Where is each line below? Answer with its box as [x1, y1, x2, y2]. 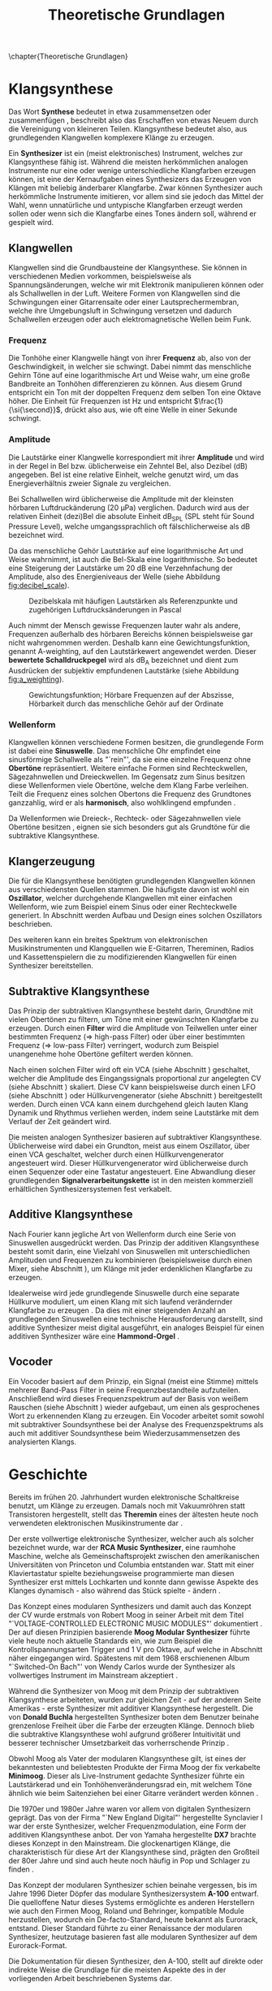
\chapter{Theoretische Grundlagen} [8, 51, 128, 62]
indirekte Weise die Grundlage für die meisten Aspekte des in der [8, 1964, 227, 1975]
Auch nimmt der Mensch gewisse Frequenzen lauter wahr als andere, [8, 621, 241, 630]
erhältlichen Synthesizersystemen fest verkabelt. [8, 1184, 172, 1194]
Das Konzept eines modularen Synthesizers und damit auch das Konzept [8, 1601, 252, 1611]
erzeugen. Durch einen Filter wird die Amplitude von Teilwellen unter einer [8, 1024, 257, 1033]
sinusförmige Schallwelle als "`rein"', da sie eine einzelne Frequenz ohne [8, 755, 252, 764]
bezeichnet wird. [8, 530, 65, 540]
